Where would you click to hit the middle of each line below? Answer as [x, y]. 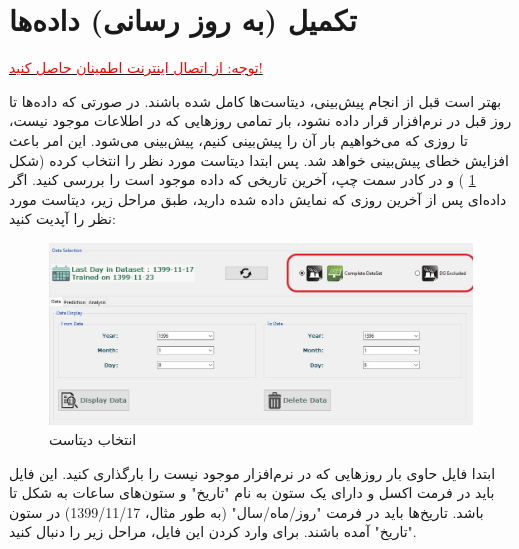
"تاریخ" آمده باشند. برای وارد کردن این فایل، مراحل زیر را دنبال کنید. [213, 531]
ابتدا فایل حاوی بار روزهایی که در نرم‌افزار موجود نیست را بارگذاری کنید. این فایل [252, 472]
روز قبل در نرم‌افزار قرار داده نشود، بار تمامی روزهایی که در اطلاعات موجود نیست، [260, 120]
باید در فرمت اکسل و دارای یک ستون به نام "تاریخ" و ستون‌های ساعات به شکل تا [252, 492]
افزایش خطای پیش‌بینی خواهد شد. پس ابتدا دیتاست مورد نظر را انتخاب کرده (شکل [259, 159]
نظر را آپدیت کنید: [62, 218]
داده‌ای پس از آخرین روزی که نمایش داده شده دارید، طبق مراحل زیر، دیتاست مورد [258, 198]
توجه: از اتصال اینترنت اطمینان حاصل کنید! [136, 67]
